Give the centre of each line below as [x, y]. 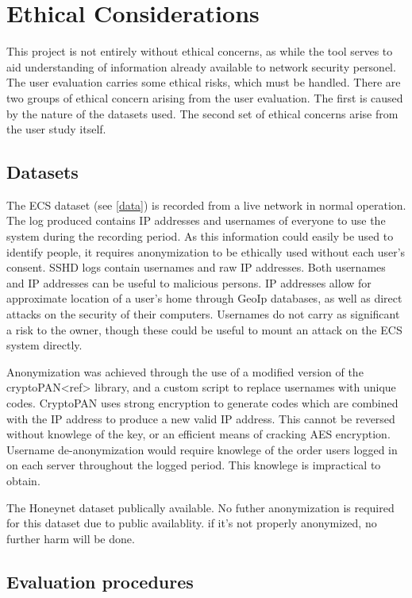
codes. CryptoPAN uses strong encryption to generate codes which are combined [202, 403]
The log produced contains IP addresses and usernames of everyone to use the [196, 220]
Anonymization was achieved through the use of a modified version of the [185, 371]
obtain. [23, 480]
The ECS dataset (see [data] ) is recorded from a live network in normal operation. [206, 204]
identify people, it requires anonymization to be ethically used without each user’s [206, 251]
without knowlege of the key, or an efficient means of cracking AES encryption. [198, 434]
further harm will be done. [71, 538]
